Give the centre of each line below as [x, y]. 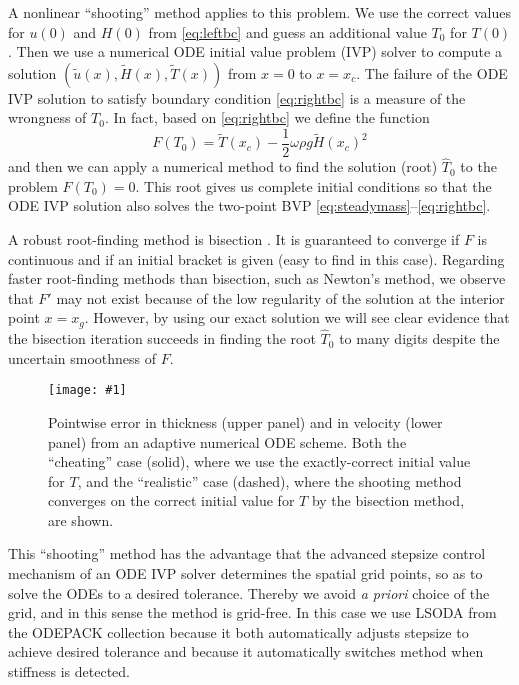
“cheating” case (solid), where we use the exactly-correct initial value [259, 461]
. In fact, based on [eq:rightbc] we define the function [267, 117]
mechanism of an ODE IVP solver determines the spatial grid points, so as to [245, 573]
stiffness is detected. [69, 671]
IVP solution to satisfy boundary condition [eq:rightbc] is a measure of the [237, 97]
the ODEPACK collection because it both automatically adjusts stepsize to [238, 631]
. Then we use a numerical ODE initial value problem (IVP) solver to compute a [255, 51]
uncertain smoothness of [82, 357]
